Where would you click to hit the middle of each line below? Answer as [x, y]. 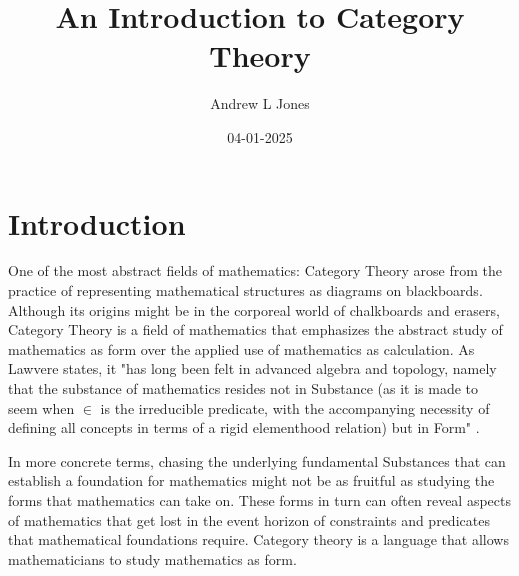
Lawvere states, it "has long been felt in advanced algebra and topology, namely [252, 368]
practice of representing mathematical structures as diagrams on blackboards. [245, 290]
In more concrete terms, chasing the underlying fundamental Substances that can [257, 460]
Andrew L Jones [260, 103]
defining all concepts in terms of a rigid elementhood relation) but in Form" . [244, 427]
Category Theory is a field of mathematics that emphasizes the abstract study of [255, 329]
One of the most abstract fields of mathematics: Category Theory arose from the [255, 270]
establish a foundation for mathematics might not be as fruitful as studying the [251, 480]
